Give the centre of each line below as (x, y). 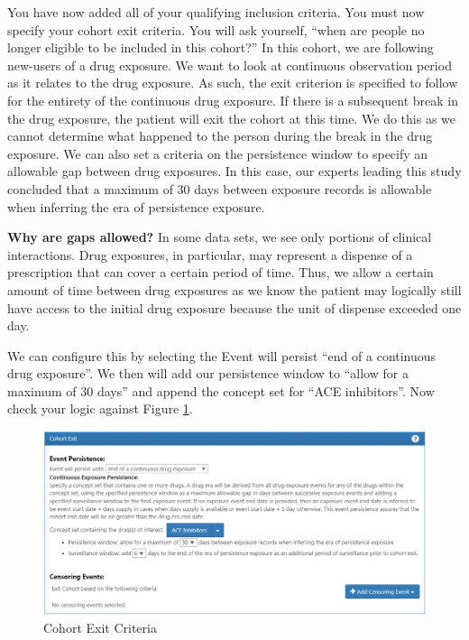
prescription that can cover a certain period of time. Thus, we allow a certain (221, 272)
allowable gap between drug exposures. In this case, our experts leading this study (234, 171)
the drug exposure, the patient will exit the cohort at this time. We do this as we (232, 118)
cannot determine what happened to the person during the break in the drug (220, 136)
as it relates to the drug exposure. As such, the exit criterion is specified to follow (233, 83)
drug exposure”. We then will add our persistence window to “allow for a (208, 373)
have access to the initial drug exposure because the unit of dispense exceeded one (234, 307)
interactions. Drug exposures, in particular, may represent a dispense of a (210, 254)
